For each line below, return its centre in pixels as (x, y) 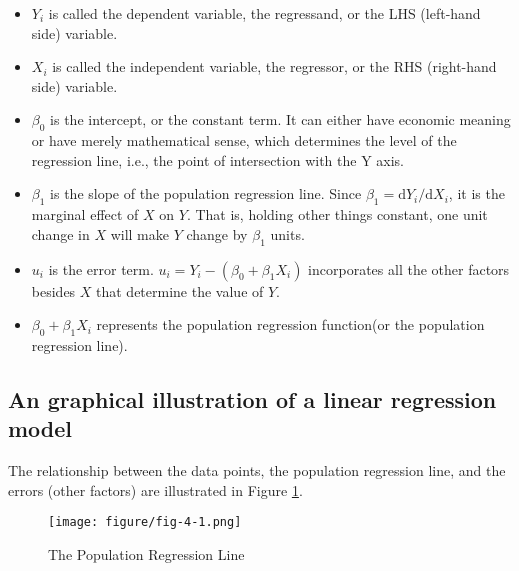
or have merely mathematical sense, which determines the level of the (244, 140)
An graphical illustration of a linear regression (252, 398)
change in (60, 233)
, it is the (476, 193)
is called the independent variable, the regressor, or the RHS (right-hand (274, 66)
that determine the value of (180, 290)
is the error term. (101, 268)
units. (287, 233)
